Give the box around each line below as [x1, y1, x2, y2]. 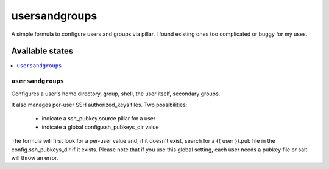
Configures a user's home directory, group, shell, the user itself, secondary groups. [11, 90, 221, 97]
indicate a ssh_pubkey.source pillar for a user [41, 115, 156, 122]
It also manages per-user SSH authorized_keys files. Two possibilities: [11, 101, 188, 108]
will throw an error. [11, 154, 58, 161]
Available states [11, 46, 74, 57]
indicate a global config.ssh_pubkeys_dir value [41, 123, 159, 131]
